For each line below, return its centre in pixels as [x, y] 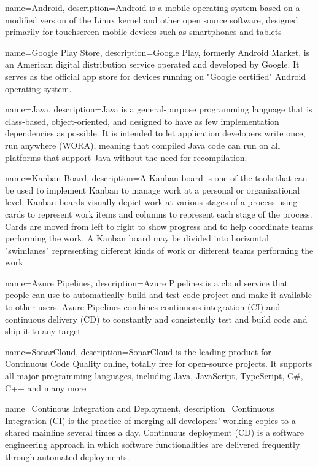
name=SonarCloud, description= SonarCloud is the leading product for [138, 351]
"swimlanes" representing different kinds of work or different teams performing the [159, 250]
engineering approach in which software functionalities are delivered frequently [153, 444]
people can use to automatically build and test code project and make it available [158, 295]
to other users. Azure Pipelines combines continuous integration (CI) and [143, 307]
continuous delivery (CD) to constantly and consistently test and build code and [156, 319]
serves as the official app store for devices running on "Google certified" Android [156, 76]
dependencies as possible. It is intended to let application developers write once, [155, 133]
